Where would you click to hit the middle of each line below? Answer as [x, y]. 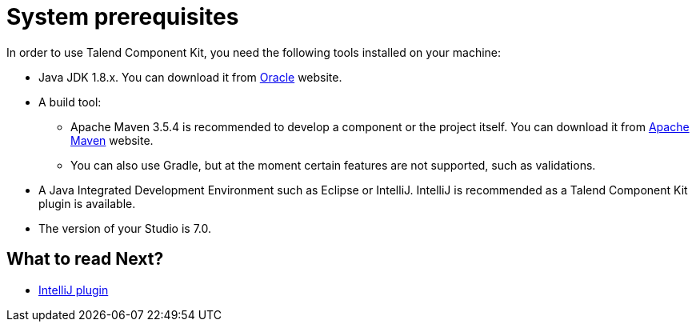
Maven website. [112, 140]
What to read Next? [85, 259]
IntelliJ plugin [74, 290]
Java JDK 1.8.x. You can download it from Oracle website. [190, 77]
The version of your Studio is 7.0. [125, 228]
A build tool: [70, 102]
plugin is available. [87, 203]
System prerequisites [123, 17]
